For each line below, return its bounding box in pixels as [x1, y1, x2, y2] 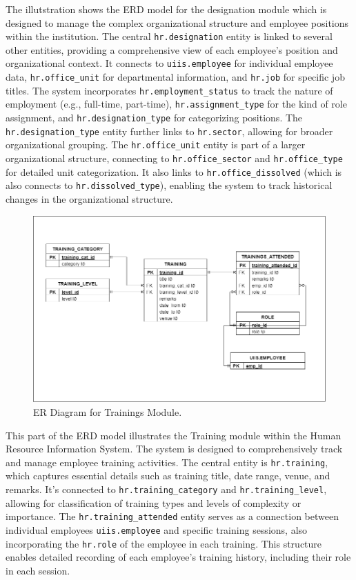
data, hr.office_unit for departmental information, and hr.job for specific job [6, 70, 345, 84]
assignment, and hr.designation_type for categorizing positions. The [6, 110, 303, 125]
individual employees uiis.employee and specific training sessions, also [6, 522, 308, 537]
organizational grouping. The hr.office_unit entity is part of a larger [6, 137, 306, 152]
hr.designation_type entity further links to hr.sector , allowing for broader [6, 123, 333, 138]
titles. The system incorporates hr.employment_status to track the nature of [6, 83, 333, 97]
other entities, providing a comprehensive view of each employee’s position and [6, 42, 338, 57]
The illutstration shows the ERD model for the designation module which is [6, 2, 327, 16]
